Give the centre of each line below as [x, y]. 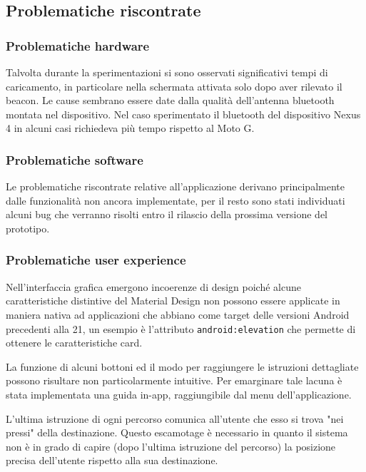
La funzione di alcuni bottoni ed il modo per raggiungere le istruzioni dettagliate [182, 366]
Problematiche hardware [78, 45]
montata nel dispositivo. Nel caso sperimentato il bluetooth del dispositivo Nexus [183, 114]
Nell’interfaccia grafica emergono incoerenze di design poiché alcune [153, 286]
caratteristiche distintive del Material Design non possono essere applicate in [173, 301]
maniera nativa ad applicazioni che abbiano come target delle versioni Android [178, 314]
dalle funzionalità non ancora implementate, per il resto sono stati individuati [176, 200]
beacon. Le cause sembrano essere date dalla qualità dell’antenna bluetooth [170, 100]
